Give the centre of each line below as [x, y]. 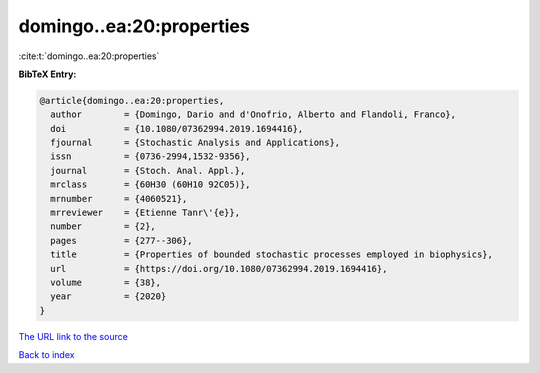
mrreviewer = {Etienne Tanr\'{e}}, [145, 213]
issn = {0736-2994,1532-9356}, [150, 156]
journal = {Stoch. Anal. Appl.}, [148, 170]
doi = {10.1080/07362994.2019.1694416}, [177, 128]
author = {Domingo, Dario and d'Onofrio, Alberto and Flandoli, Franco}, [253, 114]
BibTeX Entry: [47, 74]
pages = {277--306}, [122, 240]
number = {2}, [103, 226]
